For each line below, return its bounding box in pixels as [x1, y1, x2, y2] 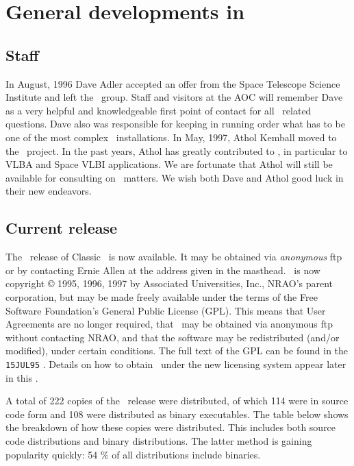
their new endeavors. [5, 184, 92, 198]
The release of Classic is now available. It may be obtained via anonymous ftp [5, 249, 342, 264]
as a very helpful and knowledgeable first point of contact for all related [5, 103, 312, 117]
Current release [5, 217, 118, 238]
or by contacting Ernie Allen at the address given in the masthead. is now [5, 262, 320, 277]
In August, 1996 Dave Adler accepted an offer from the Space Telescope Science [5, 76, 340, 90]
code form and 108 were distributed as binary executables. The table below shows [5, 406, 349, 421]
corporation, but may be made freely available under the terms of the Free [5, 289, 318, 304]
